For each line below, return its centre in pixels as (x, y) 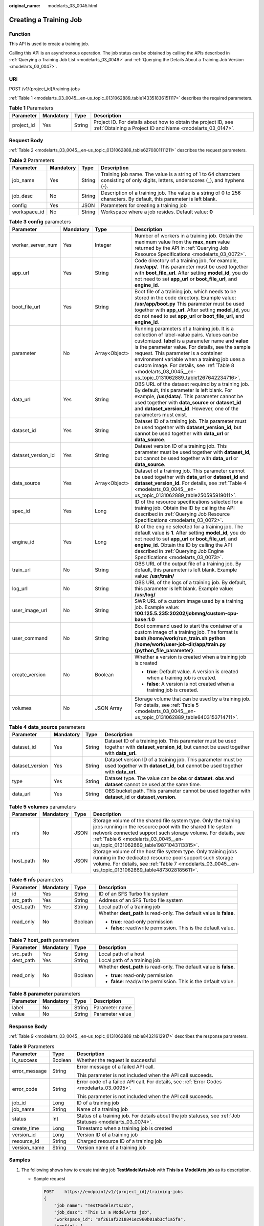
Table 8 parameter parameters (45, 994)
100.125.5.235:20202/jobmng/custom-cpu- (187, 613)
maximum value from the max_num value (182, 242)
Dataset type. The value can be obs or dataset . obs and (169, 778)
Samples (20, 1160)
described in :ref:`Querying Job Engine (179, 551)
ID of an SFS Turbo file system (133, 894)
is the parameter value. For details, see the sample (193, 347)
